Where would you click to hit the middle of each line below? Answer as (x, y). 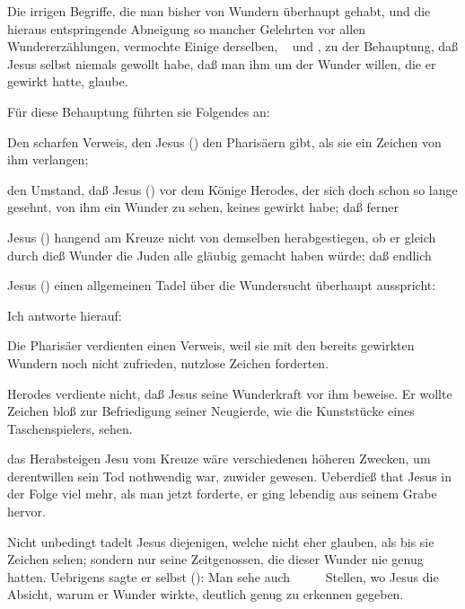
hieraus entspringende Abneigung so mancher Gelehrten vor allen (187, 28)
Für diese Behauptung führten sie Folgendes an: (139, 111)
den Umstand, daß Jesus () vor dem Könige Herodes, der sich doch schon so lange (232, 189)
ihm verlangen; (48, 159)
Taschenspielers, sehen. (70, 428)
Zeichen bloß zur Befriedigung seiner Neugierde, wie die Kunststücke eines (211, 411)
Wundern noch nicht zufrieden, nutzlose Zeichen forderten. (168, 362)
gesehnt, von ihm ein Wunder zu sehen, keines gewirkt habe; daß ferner (203, 207)
